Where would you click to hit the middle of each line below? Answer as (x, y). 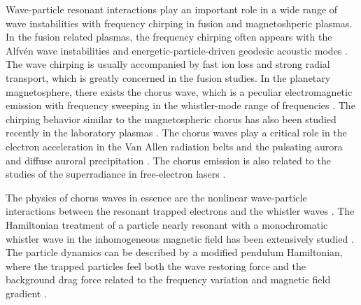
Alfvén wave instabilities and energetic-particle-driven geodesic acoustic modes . (177, 50)
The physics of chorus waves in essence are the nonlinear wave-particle (156, 197)
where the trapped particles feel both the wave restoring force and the (156, 265)
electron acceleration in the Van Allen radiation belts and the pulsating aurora (174, 146)
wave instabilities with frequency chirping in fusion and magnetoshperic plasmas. (179, 23)
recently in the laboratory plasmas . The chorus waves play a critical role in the (176, 133)
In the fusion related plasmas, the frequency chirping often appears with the (169, 37)
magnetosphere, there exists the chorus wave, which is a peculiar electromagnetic (179, 91)
